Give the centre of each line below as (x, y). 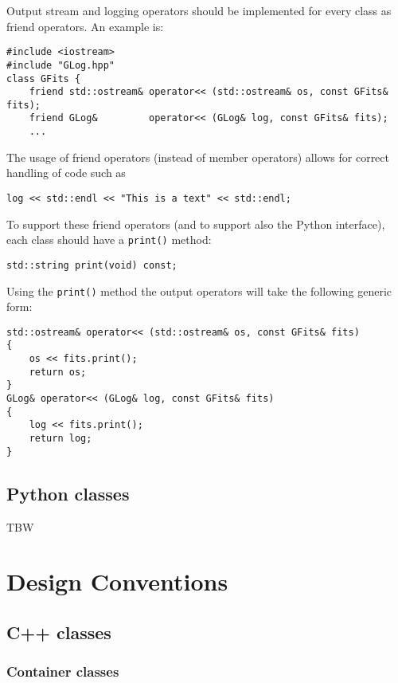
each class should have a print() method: (109, 239)
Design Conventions (117, 581)
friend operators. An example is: (85, 26)
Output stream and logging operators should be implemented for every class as (199, 10)
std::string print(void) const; (92, 265)
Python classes (68, 493)
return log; (60, 439)
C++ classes (59, 632)
